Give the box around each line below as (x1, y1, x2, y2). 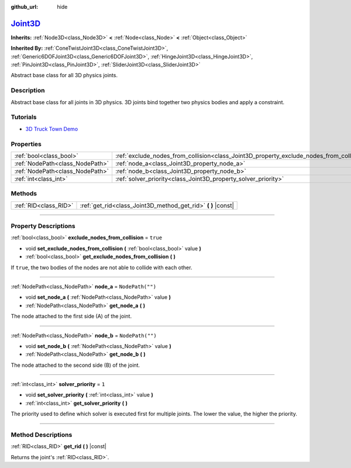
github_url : (11, 4, 38, 10)
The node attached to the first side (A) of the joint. (11, 313, 132, 320)
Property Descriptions (11, 222, 75, 230)
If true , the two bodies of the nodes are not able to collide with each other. (11, 264, 192, 271)
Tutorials (11, 113, 37, 121)
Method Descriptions (11, 431, 73, 439)
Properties (11, 140, 42, 148)
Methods (11, 190, 37, 198)
